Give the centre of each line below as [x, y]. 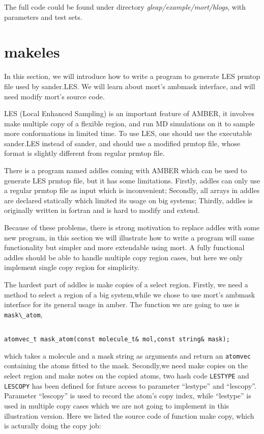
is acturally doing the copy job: [53, 426]
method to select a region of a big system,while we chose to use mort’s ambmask [130, 294]
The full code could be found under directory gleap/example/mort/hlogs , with [125, 7]
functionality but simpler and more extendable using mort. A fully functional [124, 247]
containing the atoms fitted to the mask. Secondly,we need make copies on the [126, 365]
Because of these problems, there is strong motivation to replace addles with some [132, 227]
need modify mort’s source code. [54, 96]
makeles [32, 52]
